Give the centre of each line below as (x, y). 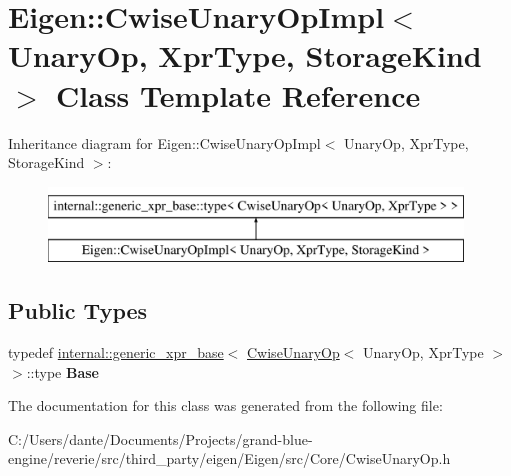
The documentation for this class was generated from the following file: (225, 405)
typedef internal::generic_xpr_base (116, 352)
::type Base (62, 371)
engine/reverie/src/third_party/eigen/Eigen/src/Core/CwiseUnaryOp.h (229, 458)
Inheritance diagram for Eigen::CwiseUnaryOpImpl (164, 142)
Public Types (78, 310)
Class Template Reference (238, 94)
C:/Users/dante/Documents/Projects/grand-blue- (160, 438)
